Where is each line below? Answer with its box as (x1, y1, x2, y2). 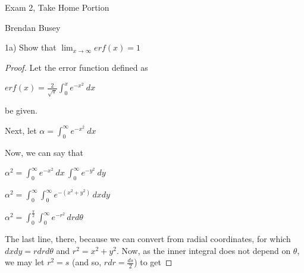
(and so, (72, 256, 102, 268)
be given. (5, 104, 37, 117)
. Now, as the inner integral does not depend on (116, 244, 291, 256)
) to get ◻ (134, 256, 173, 268)
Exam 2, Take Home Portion (5, 1, 109, 13)
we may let (5, 256, 45, 268)
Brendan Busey (5, 21, 61, 33)
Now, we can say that (5, 146, 83, 158)
